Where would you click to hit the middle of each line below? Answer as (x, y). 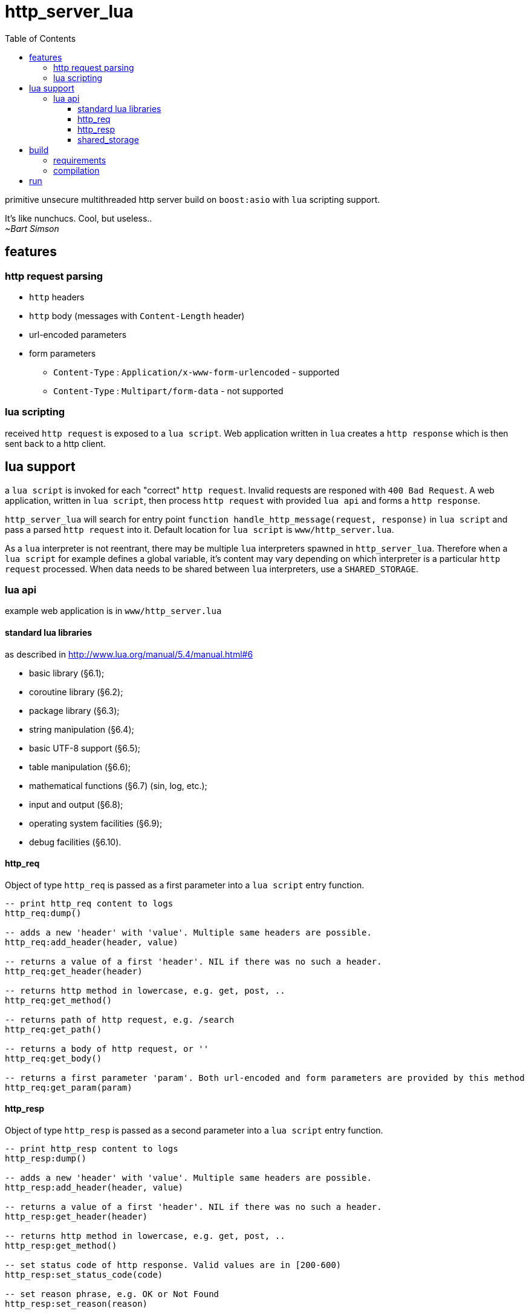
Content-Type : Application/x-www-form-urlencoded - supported (196, 372)
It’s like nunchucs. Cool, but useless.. (79, 218)
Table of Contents (41, 38)
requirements (80, 160)
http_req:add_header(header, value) (92, 942)
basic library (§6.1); (67, 673)
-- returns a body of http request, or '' (107, 1048)
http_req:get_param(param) (69, 1087)
